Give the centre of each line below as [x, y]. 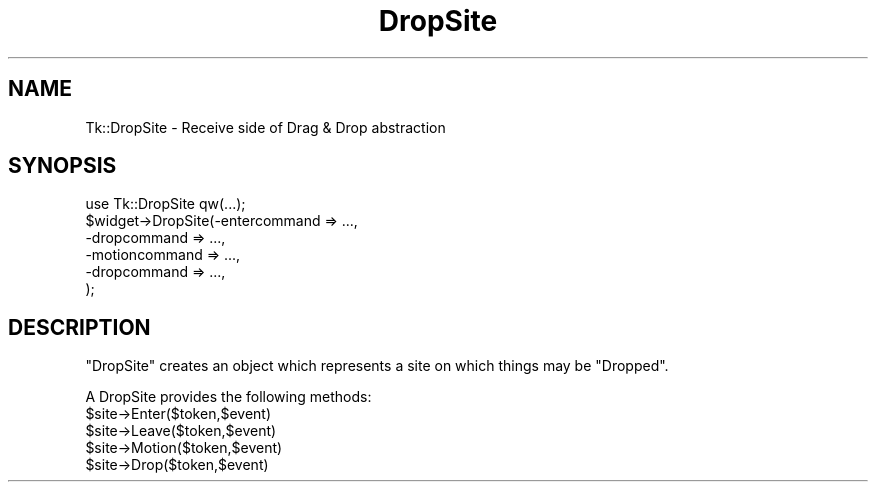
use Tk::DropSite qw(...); [165, 204]
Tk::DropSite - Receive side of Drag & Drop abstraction [265, 127]
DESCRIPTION [79, 327]
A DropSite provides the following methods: [228, 397]
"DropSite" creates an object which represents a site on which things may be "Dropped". [377, 366]
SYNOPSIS [62, 166]
